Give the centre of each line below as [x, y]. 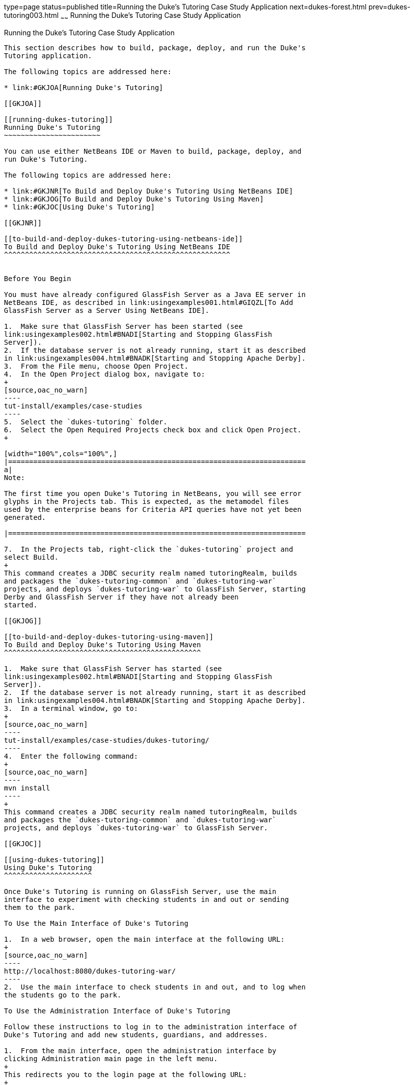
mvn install [27, 788]
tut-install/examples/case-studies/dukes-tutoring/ [107, 740]
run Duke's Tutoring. [46, 159]
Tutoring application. [48, 55]
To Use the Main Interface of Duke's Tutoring [96, 923]
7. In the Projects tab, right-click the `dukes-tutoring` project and [149, 549]
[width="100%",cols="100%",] [61, 453]
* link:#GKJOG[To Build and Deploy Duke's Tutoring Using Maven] [134, 199]
